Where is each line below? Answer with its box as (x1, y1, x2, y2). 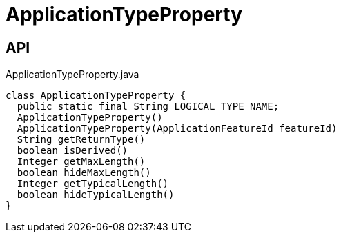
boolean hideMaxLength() (17, 167, 151, 179)
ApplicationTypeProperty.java (6, 68, 139, 81)
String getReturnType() (17, 134, 146, 146)
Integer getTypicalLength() (17, 178, 169, 190)
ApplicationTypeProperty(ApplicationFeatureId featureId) (17, 123, 338, 135)
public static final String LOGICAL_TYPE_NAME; (17, 101, 280, 112)
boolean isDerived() (17, 145, 128, 157)
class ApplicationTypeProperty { (6, 90, 186, 101)
